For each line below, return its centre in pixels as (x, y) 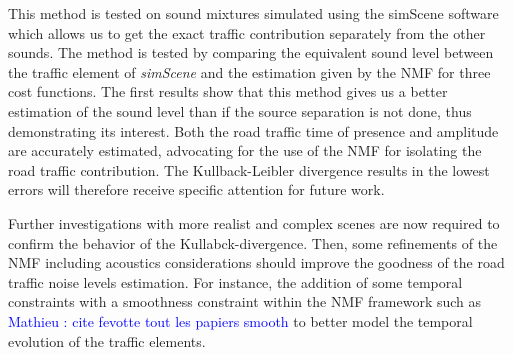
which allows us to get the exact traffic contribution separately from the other (247, 32)
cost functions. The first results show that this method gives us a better (228, 91)
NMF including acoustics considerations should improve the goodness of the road (256, 262)
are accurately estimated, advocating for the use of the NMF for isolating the (245, 150)
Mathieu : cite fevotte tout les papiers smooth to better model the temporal (240, 320)
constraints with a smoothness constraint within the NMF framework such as (245, 301)
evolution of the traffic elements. (107, 340)
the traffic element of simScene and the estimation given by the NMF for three (249, 71)
